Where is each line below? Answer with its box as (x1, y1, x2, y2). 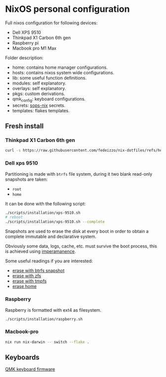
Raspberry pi (12, 40, 39, 46)
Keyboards (5, 353, 40, 362)
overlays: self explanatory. (12, 85, 66, 91)
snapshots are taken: (5, 176, 48, 182)
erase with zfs (12, 273, 41, 279)
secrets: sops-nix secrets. (12, 102, 66, 108)
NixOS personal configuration (5, 3, 130, 15)
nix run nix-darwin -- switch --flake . (5, 339, 90, 344)
